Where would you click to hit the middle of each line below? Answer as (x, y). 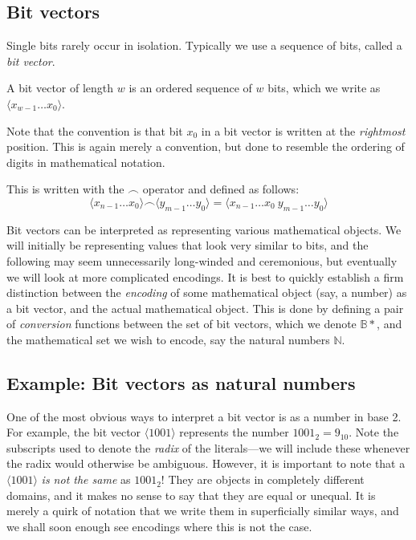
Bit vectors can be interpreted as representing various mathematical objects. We (204, 229)
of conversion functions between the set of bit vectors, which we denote (181, 324)
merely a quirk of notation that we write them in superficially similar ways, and (203, 511)
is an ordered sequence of (190, 88)
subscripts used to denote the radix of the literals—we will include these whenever (208, 447)
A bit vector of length (60, 88)
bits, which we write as (324, 88)
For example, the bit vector (74, 432)
